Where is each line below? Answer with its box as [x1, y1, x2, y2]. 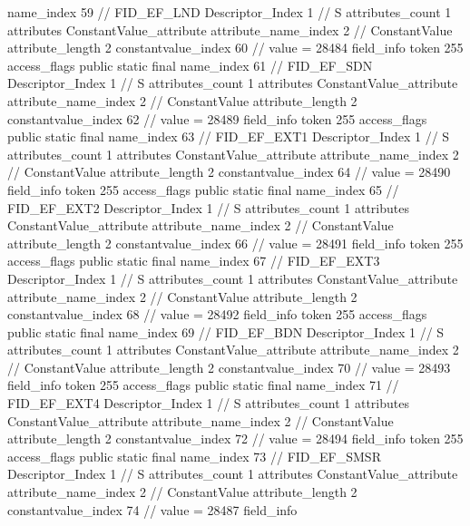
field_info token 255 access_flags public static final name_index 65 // [7, 180, 399, 199]
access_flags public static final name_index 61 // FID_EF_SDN [7, 55, 373, 74]
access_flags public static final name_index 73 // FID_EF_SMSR [7, 446, 381, 465]
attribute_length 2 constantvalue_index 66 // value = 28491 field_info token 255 [7, 233, 464, 252]
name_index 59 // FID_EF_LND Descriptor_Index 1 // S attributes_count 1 [7, 3, 452, 21]
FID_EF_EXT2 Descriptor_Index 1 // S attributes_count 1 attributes [7, 198, 409, 217]
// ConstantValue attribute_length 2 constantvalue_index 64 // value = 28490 [7, 162, 451, 181]
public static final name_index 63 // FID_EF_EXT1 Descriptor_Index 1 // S [7, 127, 450, 146]
